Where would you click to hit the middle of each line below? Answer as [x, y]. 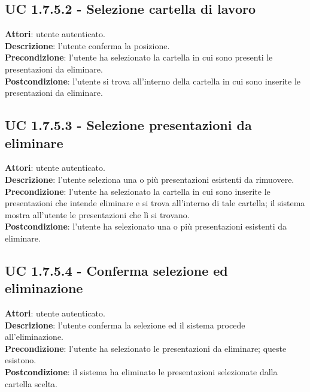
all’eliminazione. [34, 337]
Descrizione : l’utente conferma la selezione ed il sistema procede [125, 325]
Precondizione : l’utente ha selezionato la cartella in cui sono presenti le [139, 57]
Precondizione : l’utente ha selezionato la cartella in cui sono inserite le [138, 191]
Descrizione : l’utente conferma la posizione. [87, 45]
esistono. [21, 360]
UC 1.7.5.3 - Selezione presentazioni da [128, 125]
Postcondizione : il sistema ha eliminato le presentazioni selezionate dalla [141, 372]
